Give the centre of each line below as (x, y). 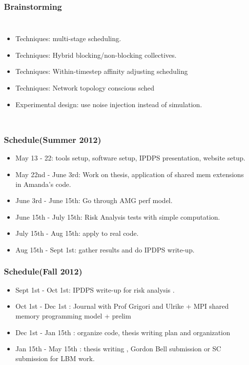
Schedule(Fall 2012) (43, 271)
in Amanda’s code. (43, 184)
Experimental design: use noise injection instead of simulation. (109, 104)
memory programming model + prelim (73, 315)
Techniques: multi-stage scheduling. (68, 38)
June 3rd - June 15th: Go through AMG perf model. (94, 200)
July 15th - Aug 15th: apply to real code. (77, 233)
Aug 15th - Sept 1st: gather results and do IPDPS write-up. (105, 249)
